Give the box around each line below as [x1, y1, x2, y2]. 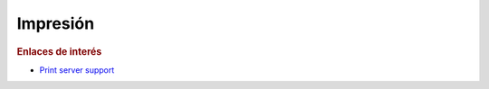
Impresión [16, 13, 95, 33]
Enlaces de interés [16, 45, 102, 58]
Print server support [39, 64, 115, 76]
